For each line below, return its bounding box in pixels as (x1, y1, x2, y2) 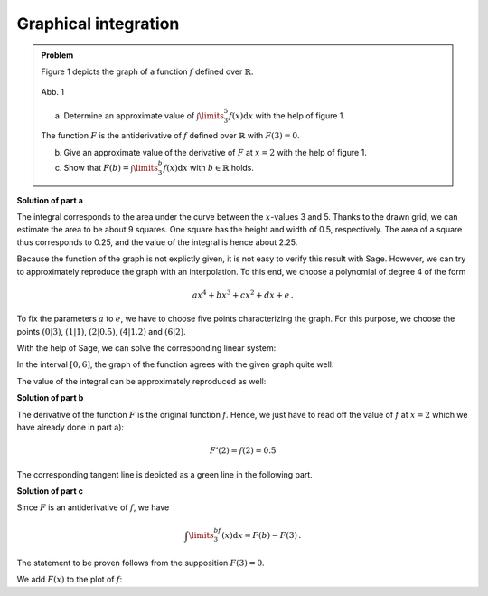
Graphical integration (16, 14, 180, 33)
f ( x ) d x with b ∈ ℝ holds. (163, 162, 255, 173)
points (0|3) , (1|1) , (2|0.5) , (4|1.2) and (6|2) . (16, 326, 187, 336)
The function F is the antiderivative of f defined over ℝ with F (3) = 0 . (41, 130, 300, 141)
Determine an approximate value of (63, 109, 195, 121)
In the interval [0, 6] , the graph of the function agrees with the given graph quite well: (16, 359, 334, 370)
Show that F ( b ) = (63, 162, 130, 173)
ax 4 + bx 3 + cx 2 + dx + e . (192, 289, 294, 300)
